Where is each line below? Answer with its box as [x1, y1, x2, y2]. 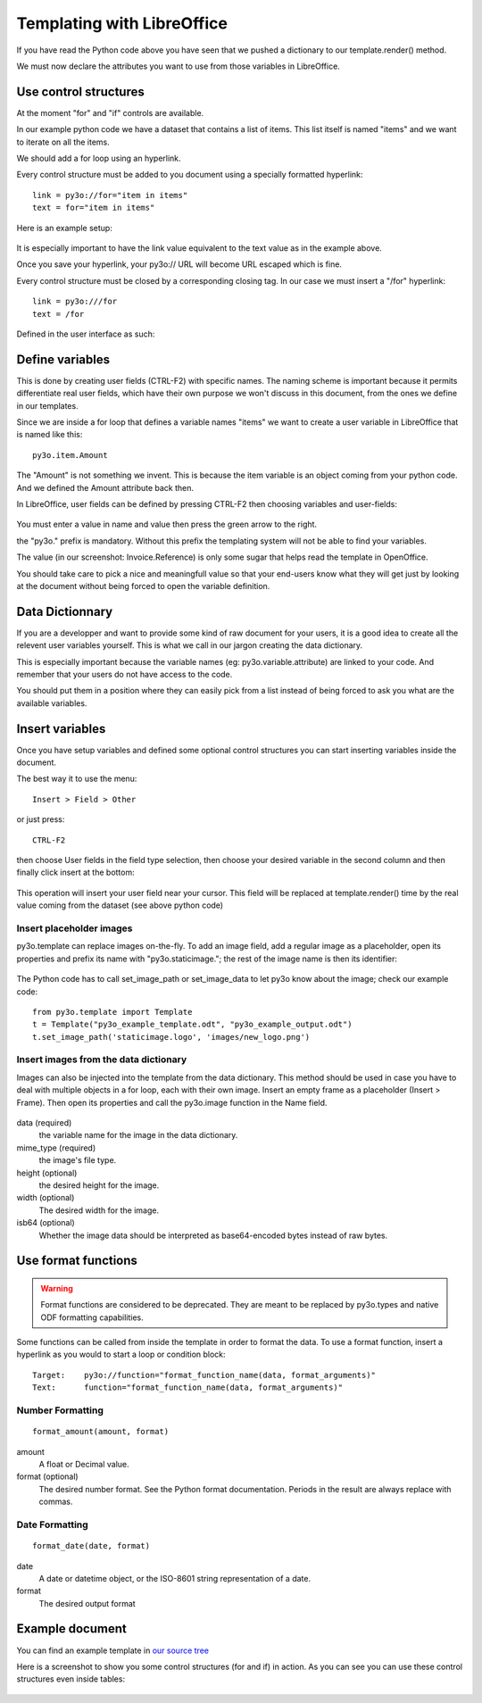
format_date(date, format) [32, 1541, 151, 1551]
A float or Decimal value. [38, 1458, 129, 1469]
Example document [16, 1621, 127, 1637]
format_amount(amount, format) [32, 1426, 170, 1437]
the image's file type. [38, 1155, 117, 1166]
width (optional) [16, 1192, 75, 1203]
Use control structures [16, 84, 145, 99]
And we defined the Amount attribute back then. [16, 482, 195, 493]
